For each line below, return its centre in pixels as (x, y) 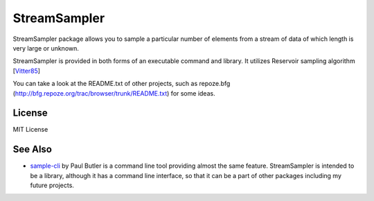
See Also (32, 149)
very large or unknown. (46, 48)
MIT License (30, 130)
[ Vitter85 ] (27, 71)
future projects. (52, 185)
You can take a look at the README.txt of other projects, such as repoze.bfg (122, 84)
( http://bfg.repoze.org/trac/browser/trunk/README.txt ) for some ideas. (114, 93)
